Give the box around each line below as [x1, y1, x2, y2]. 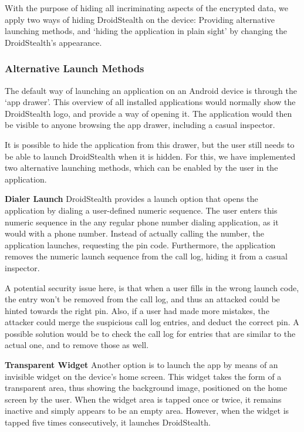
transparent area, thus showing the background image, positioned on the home [5, 382, 288, 394]
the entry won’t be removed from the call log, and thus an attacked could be [5, 293, 280, 305]
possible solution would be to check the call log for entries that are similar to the [5, 327, 296, 339]
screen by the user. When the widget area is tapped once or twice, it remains [5, 393, 282, 405]
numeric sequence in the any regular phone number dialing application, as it [5, 215, 279, 228]
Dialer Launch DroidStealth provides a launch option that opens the [5, 193, 258, 205]
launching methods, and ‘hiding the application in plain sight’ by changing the [5, 25, 287, 37]
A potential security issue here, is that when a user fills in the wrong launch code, [5, 281, 299, 293]
